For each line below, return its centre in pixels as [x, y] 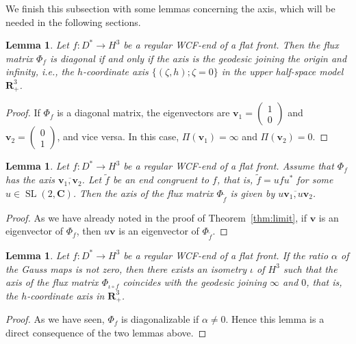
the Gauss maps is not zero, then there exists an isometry [126, 268]
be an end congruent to [161, 180]
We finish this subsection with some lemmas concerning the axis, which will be [170, 8]
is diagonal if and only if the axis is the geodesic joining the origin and [198, 58]
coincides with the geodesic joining [195, 282]
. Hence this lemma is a [275, 319]
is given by [253, 193]
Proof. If [23, 113]
